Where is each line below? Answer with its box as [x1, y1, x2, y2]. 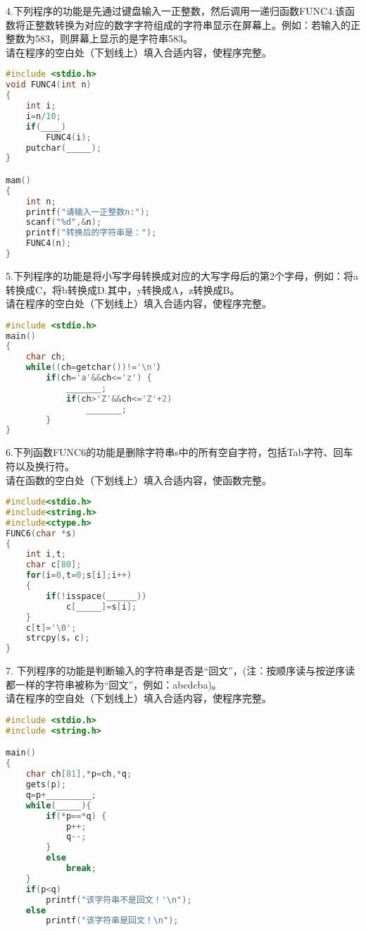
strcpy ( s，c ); [25, 633, 90, 643]
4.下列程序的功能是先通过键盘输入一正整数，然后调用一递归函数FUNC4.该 [6, 4, 346, 18]
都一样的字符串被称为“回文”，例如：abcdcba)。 [6, 677, 222, 691]
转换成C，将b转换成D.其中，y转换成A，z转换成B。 [6, 282, 240, 297]
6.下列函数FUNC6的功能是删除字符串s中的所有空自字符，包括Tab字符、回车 [6, 445, 353, 460]
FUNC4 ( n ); [25, 238, 72, 249]
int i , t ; [25, 549, 66, 560]
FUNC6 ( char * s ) [6, 528, 77, 538]
